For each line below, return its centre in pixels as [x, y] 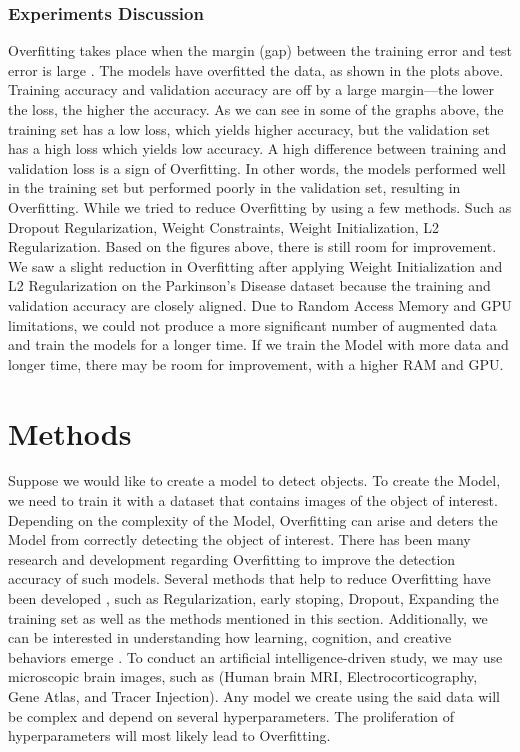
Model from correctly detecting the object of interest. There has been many [239, 539]
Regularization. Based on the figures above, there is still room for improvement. [252, 246]
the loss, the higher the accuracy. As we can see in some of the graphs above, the [256, 109]
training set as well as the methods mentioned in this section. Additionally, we [248, 617]
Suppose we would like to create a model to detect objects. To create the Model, [254, 480]
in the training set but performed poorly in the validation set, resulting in [234, 187]
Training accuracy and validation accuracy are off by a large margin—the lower [251, 89]
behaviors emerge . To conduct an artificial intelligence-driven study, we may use [255, 656]
